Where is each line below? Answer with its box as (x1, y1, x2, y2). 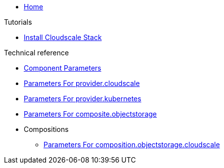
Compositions (24, 125, 69, 133)
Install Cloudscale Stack (24, 33, 102, 42)
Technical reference (4, 48, 69, 57)
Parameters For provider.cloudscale (24, 79, 140, 87)
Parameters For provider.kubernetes (24, 94, 141, 103)
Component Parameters (24, 64, 101, 72)
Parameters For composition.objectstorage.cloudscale (44, 140, 220, 149)
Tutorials (4, 18, 32, 26)
